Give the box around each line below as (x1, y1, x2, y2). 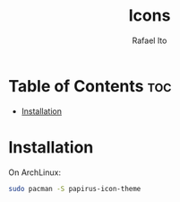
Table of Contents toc (8, 75, 172, 96)
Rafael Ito (132, 35, 167, 46)
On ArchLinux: (8, 167, 62, 178)
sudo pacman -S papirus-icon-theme (8, 184, 141, 193)
